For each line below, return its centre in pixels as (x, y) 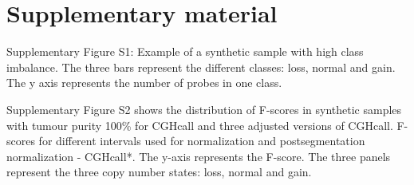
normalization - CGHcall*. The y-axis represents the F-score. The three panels (199, 156)
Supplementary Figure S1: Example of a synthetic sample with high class (185, 51)
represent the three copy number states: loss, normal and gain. (159, 172)
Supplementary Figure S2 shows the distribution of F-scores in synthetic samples (204, 109)
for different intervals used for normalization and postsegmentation (202, 141)
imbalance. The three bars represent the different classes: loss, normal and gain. (201, 67)
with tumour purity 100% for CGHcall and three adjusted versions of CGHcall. (200, 125)
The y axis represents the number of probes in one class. (144, 83)
